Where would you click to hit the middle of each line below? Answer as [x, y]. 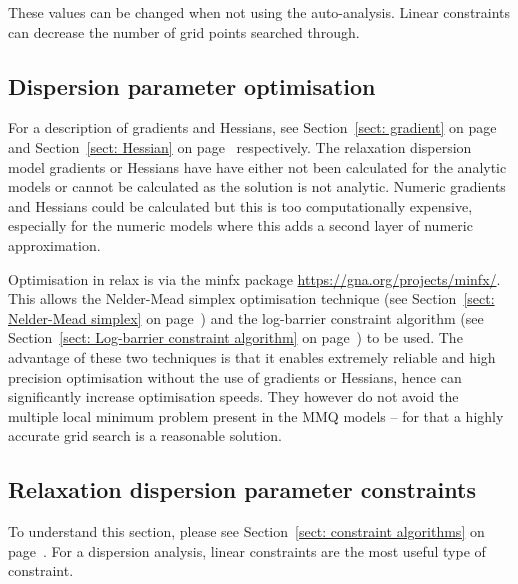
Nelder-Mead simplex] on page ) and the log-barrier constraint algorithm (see [246, 317]
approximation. [54, 244]
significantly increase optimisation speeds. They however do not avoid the [233, 396]
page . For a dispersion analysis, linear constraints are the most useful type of [247, 550]
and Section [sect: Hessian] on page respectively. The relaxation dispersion [240, 146]
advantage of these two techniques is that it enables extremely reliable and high [252, 356]
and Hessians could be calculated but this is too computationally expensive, [240, 205]
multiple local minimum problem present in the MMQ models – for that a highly [256, 415]
